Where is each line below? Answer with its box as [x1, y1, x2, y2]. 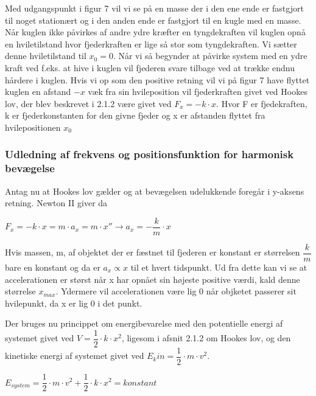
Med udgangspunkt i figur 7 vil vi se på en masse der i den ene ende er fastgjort [5, 2, 304, 14]
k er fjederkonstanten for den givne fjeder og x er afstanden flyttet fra [5, 109, 265, 122]
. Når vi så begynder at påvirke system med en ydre [113, 49, 307, 62]
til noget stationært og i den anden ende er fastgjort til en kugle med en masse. [5, 13, 301, 26]
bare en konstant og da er [5, 260, 100, 273]
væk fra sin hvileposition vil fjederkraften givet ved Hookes [88, 85, 307, 98]
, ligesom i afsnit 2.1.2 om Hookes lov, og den [121, 332, 291, 344]
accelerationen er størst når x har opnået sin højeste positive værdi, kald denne [5, 273, 300, 285]
